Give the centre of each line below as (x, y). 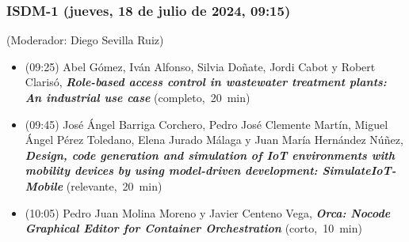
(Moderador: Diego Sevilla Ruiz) (85, 40)
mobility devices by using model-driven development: (171, 170)
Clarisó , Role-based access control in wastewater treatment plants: (206, 82)
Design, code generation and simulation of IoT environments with (210, 155)
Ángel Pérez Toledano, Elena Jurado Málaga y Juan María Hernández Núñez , (214, 140)
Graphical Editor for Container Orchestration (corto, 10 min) (193, 228)
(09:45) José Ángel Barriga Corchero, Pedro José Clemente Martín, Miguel (206, 124)
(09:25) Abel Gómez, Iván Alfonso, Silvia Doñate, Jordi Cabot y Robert (200, 66)
